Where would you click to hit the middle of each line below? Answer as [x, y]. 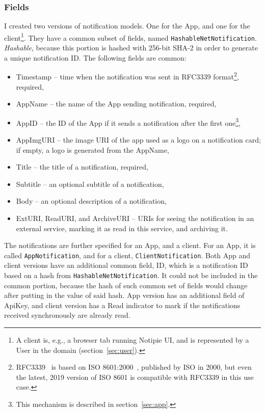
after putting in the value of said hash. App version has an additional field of [124, 295]
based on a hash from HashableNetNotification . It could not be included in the [131, 275]
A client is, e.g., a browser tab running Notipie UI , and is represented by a [132, 340]
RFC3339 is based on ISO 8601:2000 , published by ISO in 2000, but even [134, 367]
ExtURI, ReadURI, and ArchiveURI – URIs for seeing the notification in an [135, 218]
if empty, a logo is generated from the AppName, [92, 149]
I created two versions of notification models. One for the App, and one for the [127, 26]
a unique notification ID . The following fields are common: [95, 57]
